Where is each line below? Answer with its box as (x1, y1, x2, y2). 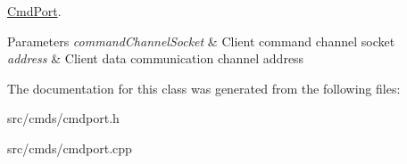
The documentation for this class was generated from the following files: (7, 78, 401, 97)
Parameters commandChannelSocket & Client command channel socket (7, 31, 395, 50)
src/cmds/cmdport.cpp (7, 138, 132, 157)
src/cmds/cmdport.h (7, 109, 120, 127)
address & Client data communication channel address (7, 49, 304, 68)
